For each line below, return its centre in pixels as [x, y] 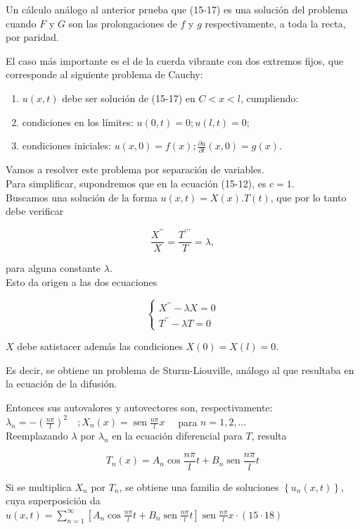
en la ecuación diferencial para [177, 436]
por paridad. [32, 37]
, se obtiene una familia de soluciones [199, 486]
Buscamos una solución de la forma [82, 197]
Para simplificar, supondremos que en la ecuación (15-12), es [136, 183]
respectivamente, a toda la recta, [275, 23]
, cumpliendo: [270, 98]
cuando [21, 23]
